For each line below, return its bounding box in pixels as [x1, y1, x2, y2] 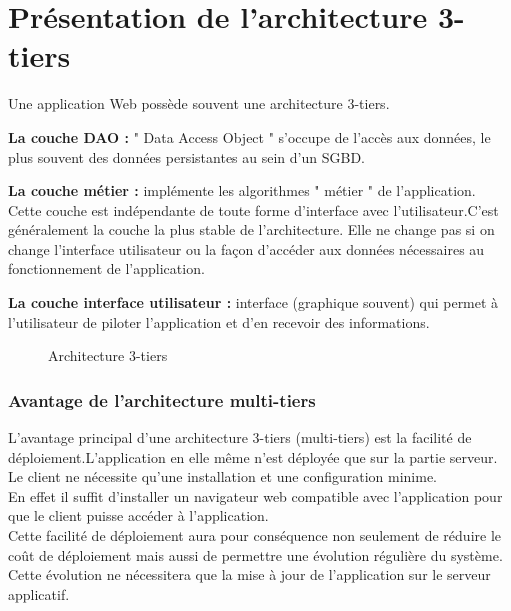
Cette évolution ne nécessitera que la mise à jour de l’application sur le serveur [8, 564, 491, 585]
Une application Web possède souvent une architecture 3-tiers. [8, 93, 390, 114]
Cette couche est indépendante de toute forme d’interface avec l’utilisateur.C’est [8, 199, 499, 220]
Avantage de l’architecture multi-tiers [8, 387, 316, 412]
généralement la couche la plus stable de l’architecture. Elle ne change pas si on [8, 219, 495, 240]
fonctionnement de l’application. [8, 258, 205, 279]
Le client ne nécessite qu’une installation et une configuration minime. [8, 466, 438, 487]
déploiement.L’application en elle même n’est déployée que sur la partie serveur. [8, 446, 498, 467]
